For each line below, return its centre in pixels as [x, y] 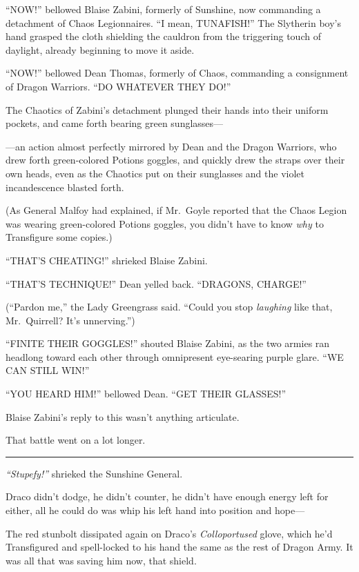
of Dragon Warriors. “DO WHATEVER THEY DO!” [118, 86]
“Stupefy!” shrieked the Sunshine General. [94, 473]
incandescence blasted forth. [65, 187]
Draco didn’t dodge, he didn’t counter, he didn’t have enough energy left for [167, 496]
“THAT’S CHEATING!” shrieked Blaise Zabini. [107, 260]
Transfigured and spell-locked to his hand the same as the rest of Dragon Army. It [179, 547]
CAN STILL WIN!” [48, 370]
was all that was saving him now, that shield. [101, 560]
